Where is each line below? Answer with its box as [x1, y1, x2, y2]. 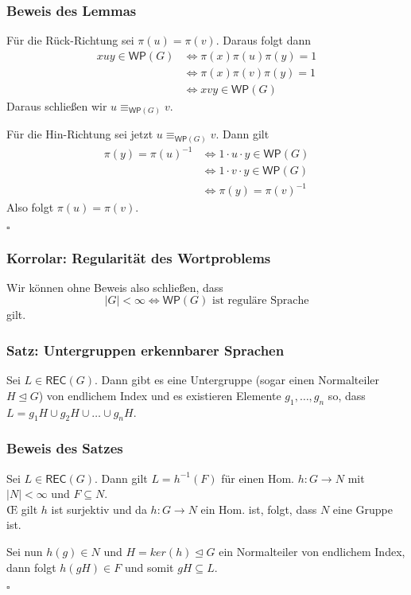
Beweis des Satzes [6, 438, 123, 458]
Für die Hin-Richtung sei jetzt [6, 126, 153, 142]
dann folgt [6, 558, 56, 575]
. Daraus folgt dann [215, 32, 312, 49]
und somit [124, 558, 174, 575]
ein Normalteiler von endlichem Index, [219, 543, 405, 560]
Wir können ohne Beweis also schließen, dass [6, 278, 223, 295]
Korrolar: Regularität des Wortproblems [6, 247, 271, 267]
